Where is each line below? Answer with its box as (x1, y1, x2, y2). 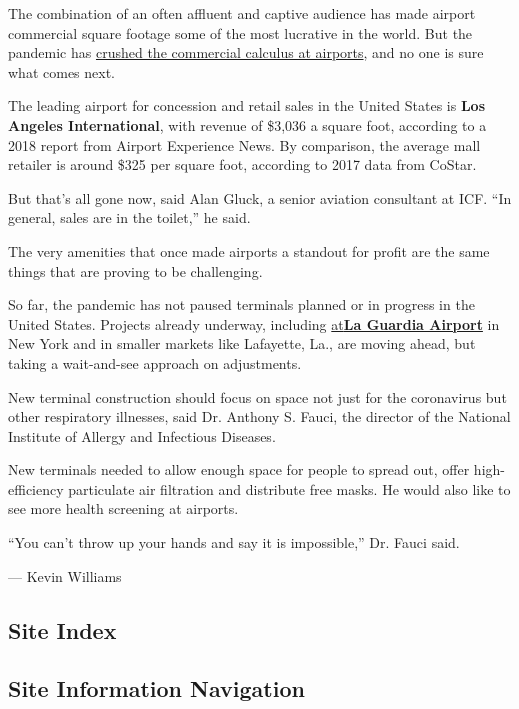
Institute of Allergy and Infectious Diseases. (8, 425, 276, 446)
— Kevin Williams (8, 565, 122, 586)
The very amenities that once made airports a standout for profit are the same (8, 240, 490, 261)
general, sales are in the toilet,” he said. (8, 207, 251, 228)
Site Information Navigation (8, 673, 305, 704)
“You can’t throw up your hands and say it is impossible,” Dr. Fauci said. (8, 532, 460, 553)
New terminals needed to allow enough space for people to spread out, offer (8, 459, 470, 480)
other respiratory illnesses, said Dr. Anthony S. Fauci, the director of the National (8, 406, 511, 427)
